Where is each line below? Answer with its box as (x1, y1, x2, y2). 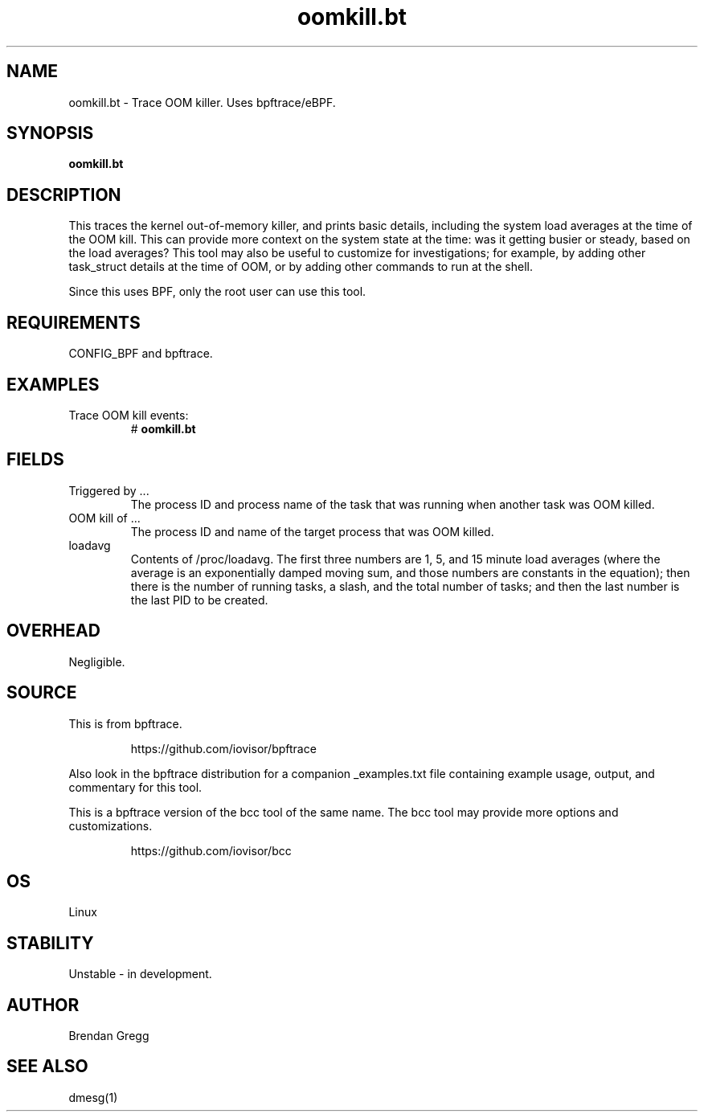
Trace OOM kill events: (68, 407, 189, 422)
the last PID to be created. (130, 592, 268, 607)
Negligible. (68, 654, 125, 669)
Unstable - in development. (68, 967, 212, 981)
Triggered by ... (68, 483, 149, 498)
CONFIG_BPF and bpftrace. (68, 346, 213, 361)
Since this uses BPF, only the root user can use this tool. (68, 285, 366, 299)
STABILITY (6, 932, 94, 953)
